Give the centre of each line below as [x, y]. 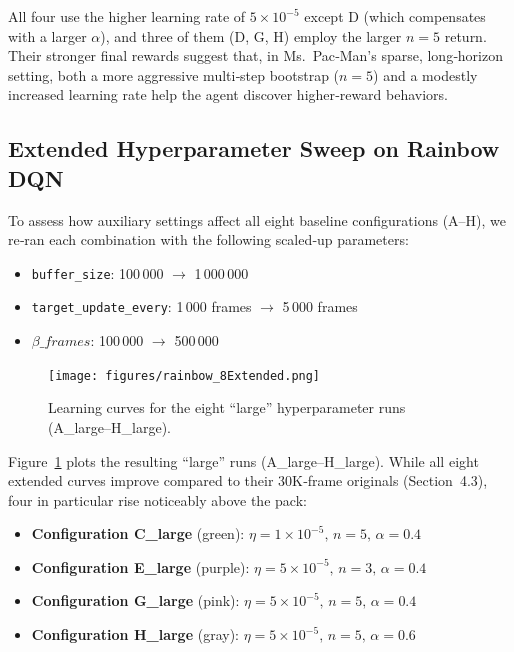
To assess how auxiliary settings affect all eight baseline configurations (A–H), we [257, 219]
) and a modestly [425, 74]
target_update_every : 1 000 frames [141, 306]
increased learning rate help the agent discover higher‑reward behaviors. [228, 94]
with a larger [47, 35]
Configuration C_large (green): [138, 533]
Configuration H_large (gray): [135, 634]
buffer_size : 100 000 [97, 272]
